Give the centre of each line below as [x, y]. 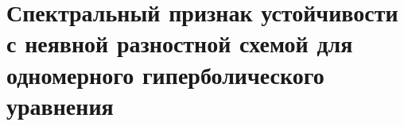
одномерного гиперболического [165, 74]
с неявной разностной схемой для [180, 43]
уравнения [60, 105]
